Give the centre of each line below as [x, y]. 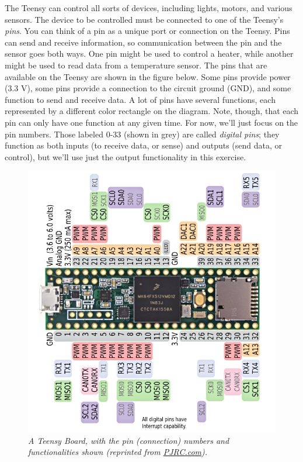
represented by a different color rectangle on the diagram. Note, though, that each [152, 111]
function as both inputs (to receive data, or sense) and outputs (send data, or [144, 145]
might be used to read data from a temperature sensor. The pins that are [136, 65]
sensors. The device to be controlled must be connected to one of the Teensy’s [144, 19]
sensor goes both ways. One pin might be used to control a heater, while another [149, 54]
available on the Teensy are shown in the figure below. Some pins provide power [148, 76]
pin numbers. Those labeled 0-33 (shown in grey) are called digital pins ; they [142, 134]
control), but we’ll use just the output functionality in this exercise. [126, 156]
